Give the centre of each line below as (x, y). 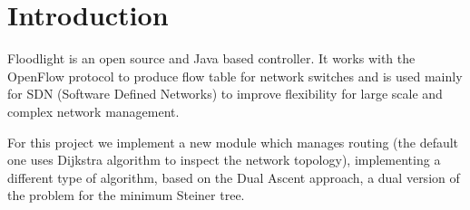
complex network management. (93, 111)
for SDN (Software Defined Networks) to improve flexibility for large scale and (225, 94)
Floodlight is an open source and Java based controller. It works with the (211, 58)
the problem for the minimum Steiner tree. (126, 195)
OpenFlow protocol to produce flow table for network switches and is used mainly (235, 76)
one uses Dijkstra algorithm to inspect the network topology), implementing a (224, 160)
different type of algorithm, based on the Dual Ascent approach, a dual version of (234, 177)
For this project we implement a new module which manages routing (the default (233, 142)
